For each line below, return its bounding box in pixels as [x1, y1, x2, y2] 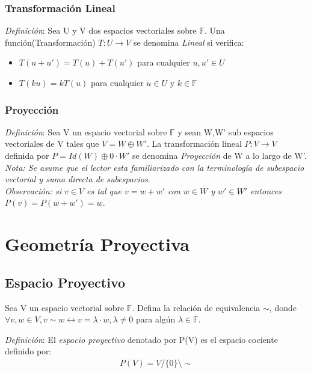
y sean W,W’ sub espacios [177, 125, 274, 138]
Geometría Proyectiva [5, 232, 189, 256]
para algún [135, 313, 176, 325]
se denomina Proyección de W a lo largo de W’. [132, 149, 307, 161]
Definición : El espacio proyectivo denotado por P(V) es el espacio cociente [5, 333, 278, 345]
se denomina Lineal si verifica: [133, 35, 244, 48]
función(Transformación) [5, 35, 96, 48]
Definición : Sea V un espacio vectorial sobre [5, 125, 167, 138]
